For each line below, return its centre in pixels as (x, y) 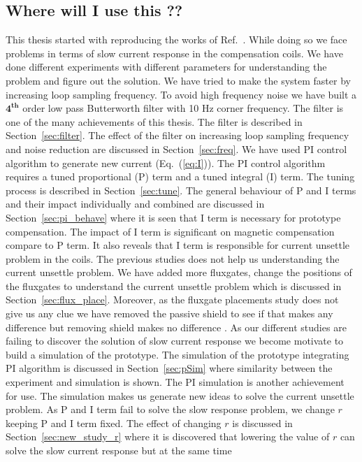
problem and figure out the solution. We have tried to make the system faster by (178, 80)
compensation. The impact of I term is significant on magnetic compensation (170, 231)
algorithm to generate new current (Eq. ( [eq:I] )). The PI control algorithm (166, 163)
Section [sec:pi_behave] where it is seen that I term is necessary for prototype (173, 217)
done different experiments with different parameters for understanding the (166, 67)
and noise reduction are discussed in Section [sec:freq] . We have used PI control (176, 149)
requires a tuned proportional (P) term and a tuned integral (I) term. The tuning (180, 176)
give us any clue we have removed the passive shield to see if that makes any (169, 313)
